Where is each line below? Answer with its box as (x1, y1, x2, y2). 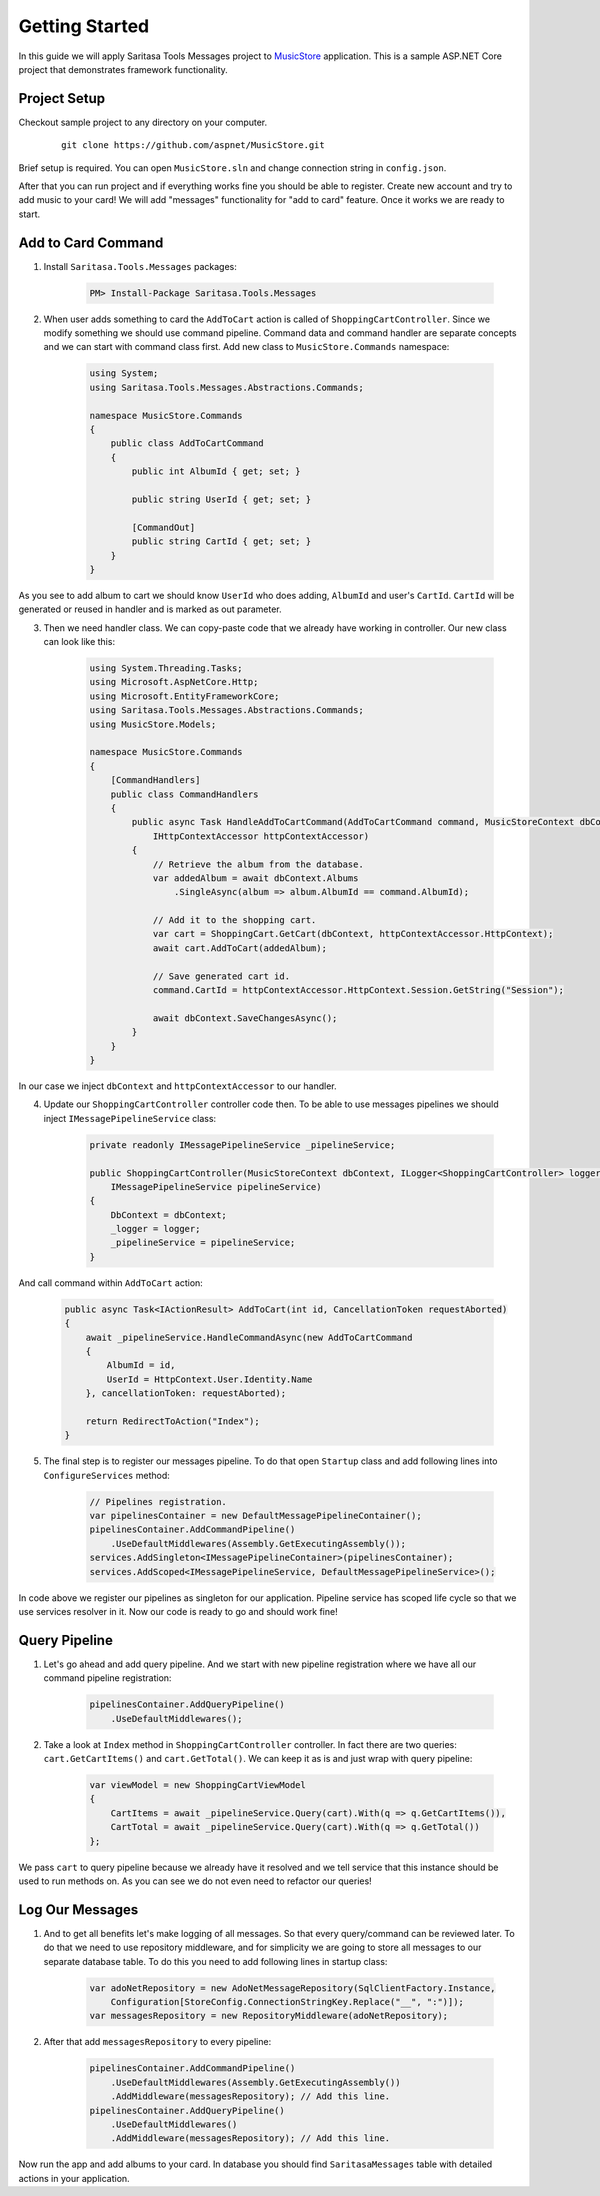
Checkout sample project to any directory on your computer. (18, 116, 268, 128)
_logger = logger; (110, 1223, 201, 1235)
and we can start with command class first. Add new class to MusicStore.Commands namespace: (43, 341, 450, 353)
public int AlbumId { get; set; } (131, 466, 301, 477)
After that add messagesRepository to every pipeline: (43, 2036, 272, 2048)
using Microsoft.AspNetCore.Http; (89, 676, 259, 688)
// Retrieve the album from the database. (152, 858, 364, 870)
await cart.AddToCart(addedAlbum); (152, 942, 327, 954)
